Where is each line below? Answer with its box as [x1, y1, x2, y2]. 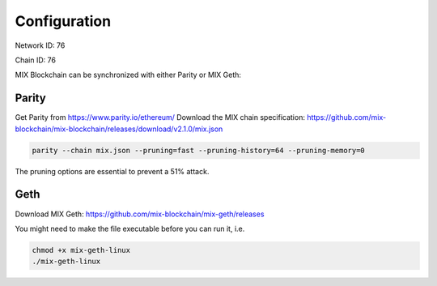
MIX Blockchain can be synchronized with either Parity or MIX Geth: [15, 70, 242, 80]
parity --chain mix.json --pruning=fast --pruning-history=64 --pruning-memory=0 [32, 146, 366, 155]
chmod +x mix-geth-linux [32, 245, 131, 254]
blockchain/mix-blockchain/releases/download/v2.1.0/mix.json [15, 124, 223, 134]
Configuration [15, 12, 112, 30]
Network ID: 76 [15, 41, 66, 50]
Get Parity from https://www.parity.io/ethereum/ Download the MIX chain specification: [15, 113, 305, 122]
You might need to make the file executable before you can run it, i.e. [15, 224, 245, 233]
